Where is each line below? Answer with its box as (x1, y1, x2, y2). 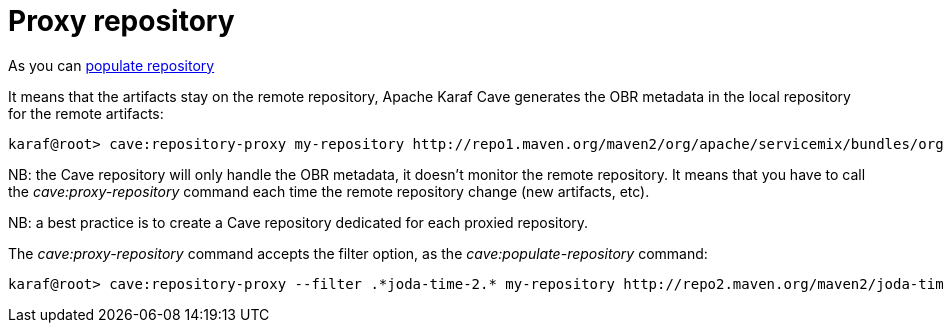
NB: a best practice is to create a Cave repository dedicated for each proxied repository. (8, 213, 589, 231)
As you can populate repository (8, 56, 215, 74)
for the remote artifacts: (8, 104, 164, 122)
